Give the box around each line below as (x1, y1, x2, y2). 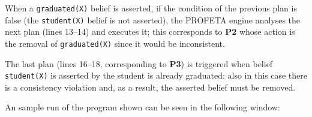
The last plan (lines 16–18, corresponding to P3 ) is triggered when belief (5, 57, 273, 70)
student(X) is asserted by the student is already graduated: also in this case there (5, 69, 307, 82)
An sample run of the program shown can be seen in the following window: (5, 101, 280, 113)
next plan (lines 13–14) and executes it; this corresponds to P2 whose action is (5, 25, 295, 38)
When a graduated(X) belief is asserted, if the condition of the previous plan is (5, 2, 297, 14)
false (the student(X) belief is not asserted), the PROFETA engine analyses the (5, 13, 301, 26)
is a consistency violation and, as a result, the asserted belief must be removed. (5, 80, 296, 93)
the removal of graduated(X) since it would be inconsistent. (5, 37, 225, 49)
